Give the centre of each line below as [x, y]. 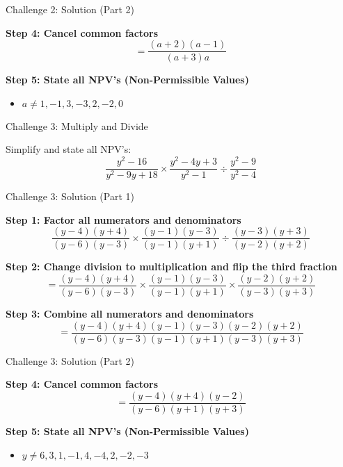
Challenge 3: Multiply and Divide [77, 125]
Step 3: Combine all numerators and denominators [130, 314]
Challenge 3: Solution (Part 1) [70, 196]
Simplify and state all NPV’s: [69, 149]
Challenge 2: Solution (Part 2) [70, 9]
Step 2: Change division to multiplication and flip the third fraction [171, 267]
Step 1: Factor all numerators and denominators [123, 219]
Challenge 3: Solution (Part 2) [70, 360]
